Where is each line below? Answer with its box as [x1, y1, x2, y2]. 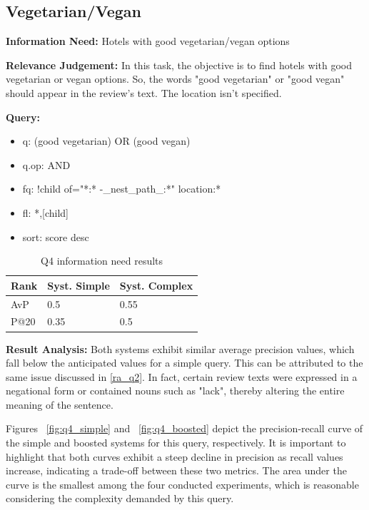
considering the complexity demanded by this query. [6, 491, 234, 506]
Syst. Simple [47, 277, 110, 292]
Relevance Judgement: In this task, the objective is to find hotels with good [6, 57, 352, 72]
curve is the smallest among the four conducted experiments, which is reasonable [6, 476, 359, 491]
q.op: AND [22, 157, 71, 172]
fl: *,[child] [22, 205, 69, 220]
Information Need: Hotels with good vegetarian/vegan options [6, 34, 290, 49]
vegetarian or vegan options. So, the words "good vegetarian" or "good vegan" [6, 71, 345, 86]
